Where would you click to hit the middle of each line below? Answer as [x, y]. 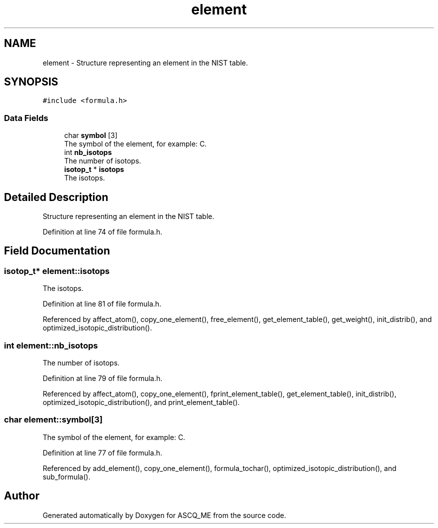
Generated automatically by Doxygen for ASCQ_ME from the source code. [164, 515]
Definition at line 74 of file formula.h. [102, 232]
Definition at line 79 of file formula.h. [102, 378]
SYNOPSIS [31, 82]
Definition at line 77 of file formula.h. [102, 452]
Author [22, 496]
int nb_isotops [88, 152]
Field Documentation [57, 251]
